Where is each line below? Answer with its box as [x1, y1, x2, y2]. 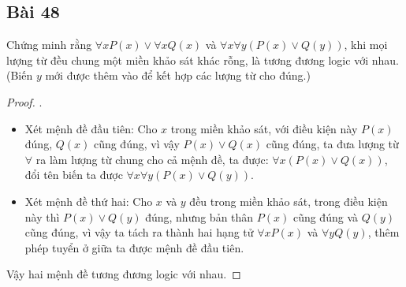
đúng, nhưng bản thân [145, 208, 254, 225]
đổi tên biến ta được [24, 166, 123, 183]
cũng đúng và [292, 208, 358, 225]
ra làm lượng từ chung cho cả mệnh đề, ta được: [35, 151, 269, 167]
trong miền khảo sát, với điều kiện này [170, 120, 358, 136]
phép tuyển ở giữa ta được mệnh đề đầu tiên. [24, 239, 244, 255]
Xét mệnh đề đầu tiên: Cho [24, 120, 158, 136]
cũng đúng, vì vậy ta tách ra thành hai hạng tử [24, 224, 254, 240]
